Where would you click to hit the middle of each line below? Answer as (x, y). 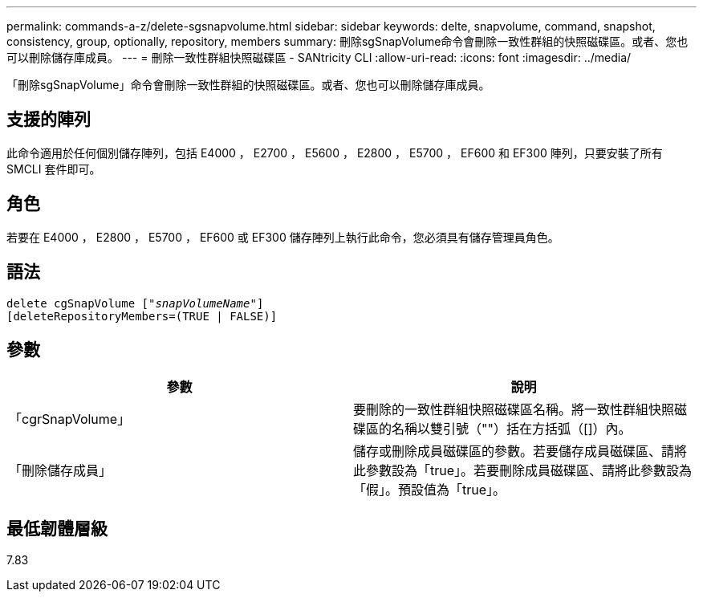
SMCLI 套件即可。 (54, 169)
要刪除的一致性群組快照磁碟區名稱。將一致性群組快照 (514, 410)
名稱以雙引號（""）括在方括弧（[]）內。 (512, 429)
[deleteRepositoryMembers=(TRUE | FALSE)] (142, 316)
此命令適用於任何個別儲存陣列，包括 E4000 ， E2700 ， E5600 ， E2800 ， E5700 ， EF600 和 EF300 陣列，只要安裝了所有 (335, 153)
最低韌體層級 (57, 528)
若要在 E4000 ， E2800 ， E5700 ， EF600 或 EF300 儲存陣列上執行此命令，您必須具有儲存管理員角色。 (283, 237)
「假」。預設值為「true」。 (430, 490)
